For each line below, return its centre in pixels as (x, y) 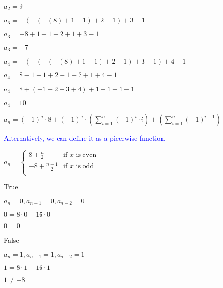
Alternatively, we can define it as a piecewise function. (85, 138)
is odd (85, 166)
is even (86, 155)
